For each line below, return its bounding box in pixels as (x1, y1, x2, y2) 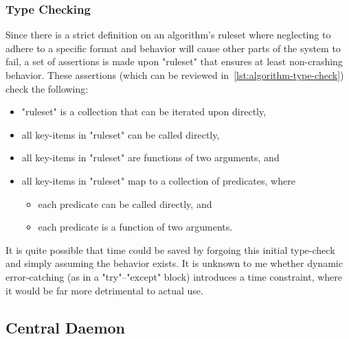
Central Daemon (5, 316, 126, 338)
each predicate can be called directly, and (38, 196, 212, 211)
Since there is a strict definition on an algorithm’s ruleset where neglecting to (5, 27, 331, 42)
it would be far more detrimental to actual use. (5, 283, 203, 297)
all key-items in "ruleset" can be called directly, (21, 127, 220, 141)
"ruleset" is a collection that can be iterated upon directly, (21, 104, 267, 119)
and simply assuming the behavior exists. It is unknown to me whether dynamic (5, 256, 343, 270)
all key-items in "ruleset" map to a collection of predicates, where (21, 173, 295, 187)
